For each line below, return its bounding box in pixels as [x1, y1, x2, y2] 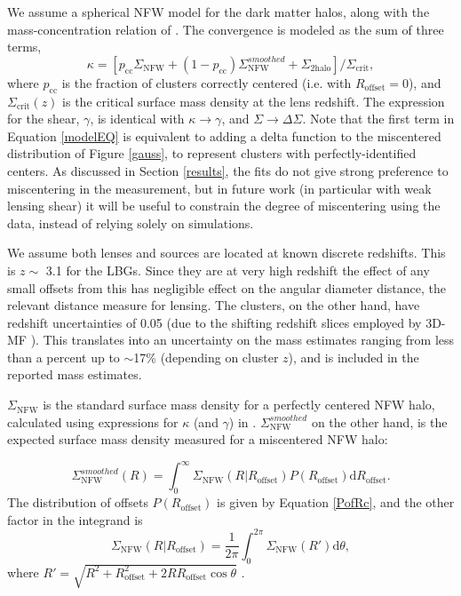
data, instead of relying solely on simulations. [7, 213, 254, 232]
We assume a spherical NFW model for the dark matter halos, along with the [7, 3, 430, 20]
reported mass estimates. [7, 365, 142, 384]
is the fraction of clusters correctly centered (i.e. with [61, 73, 352, 91]
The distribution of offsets [7, 493, 148, 512]
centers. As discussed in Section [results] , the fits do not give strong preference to [7, 161, 449, 179]
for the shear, [7, 109, 80, 128]
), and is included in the [288, 347, 419, 366]
